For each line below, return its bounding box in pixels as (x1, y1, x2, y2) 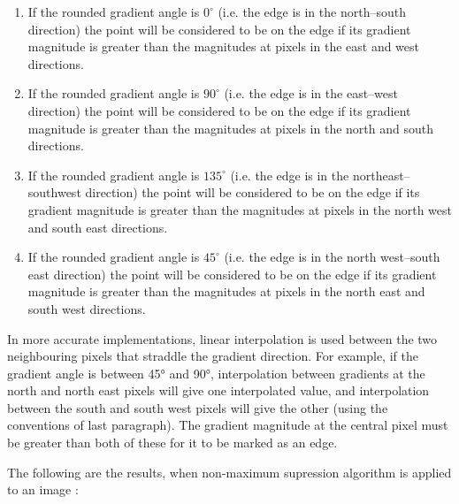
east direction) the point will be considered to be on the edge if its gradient (27, 264, 437, 283)
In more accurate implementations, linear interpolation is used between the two (7, 329, 438, 347)
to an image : (7, 480, 79, 499)
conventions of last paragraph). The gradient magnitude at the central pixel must (7, 416, 448, 434)
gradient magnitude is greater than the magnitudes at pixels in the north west (27, 200, 452, 218)
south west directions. (27, 299, 146, 317)
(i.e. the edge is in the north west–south (224, 248, 440, 266)
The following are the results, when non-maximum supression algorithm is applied (7, 462, 452, 481)
